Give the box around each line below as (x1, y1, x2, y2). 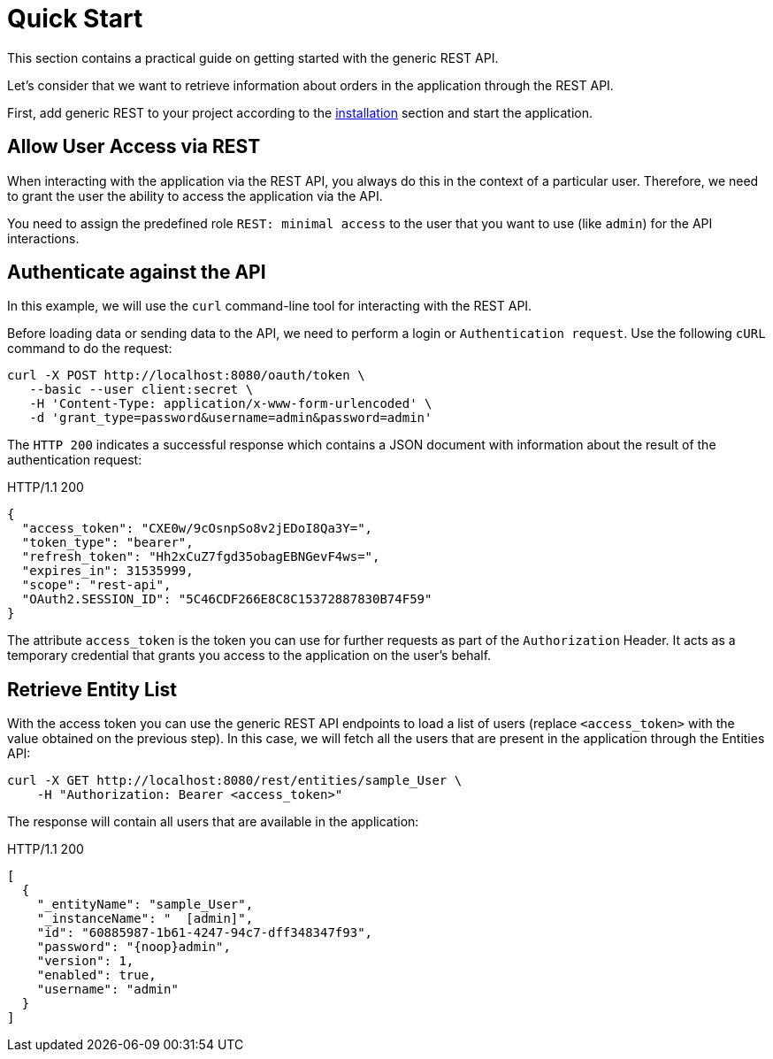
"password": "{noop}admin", (36, 940, 231, 955)
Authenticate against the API (7, 261, 266, 284)
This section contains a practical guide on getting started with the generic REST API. (7, 50, 499, 65)
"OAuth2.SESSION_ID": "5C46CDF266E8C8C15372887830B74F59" (21, 592, 432, 607)
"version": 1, (36, 954, 134, 969)
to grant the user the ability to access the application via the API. (7, 188, 383, 203)
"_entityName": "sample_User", (36, 897, 254, 912)
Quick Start (7, 4, 143, 34)
